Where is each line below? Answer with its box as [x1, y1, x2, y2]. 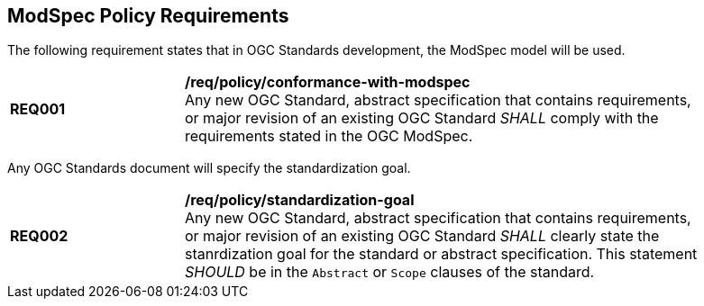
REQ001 [10, 100, 66, 119]
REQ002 [10, 227, 69, 246]
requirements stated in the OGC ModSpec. [185, 127, 473, 146]
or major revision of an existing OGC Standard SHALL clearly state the [185, 227, 660, 246]
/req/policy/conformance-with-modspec [185, 73, 471, 92]
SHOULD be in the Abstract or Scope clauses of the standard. [185, 263, 595, 282]
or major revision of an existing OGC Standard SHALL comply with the [185, 109, 659, 128]
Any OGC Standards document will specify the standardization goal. [7, 160, 411, 176]
